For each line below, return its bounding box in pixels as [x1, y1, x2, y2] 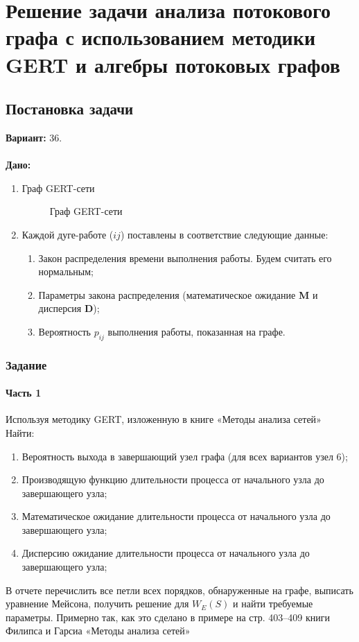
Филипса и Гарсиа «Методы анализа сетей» [6, 623, 191, 638]
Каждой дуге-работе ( [21, 227, 114, 241]
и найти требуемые [233, 596, 313, 611]
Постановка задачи [6, 98, 134, 119]
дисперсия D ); [38, 301, 100, 315]
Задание [6, 356, 47, 373]
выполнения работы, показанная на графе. [107, 324, 286, 338]
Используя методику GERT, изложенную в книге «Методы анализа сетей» [6, 412, 322, 426]
